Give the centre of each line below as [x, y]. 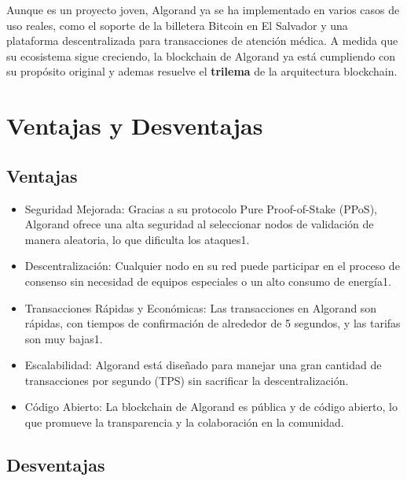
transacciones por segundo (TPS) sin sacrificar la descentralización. [187, 380]
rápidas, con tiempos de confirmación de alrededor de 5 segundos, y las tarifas [213, 323]
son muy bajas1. [64, 338]
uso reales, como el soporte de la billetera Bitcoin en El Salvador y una [177, 25]
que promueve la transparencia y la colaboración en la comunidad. [184, 422]
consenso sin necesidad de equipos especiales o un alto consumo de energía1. [208, 281]
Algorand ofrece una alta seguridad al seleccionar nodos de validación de [199, 224]
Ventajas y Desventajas [135, 126]
